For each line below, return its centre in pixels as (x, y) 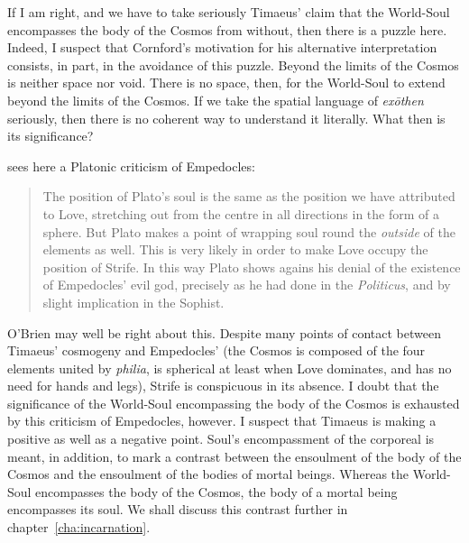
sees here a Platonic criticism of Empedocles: (131, 166)
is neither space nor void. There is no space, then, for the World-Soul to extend (226, 83)
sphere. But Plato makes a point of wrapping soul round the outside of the (249, 231)
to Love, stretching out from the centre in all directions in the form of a (241, 213)
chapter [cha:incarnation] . (79, 527)
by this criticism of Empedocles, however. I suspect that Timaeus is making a (222, 421)
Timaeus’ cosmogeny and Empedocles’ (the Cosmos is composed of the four (216, 350)
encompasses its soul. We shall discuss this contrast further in (178, 509)
